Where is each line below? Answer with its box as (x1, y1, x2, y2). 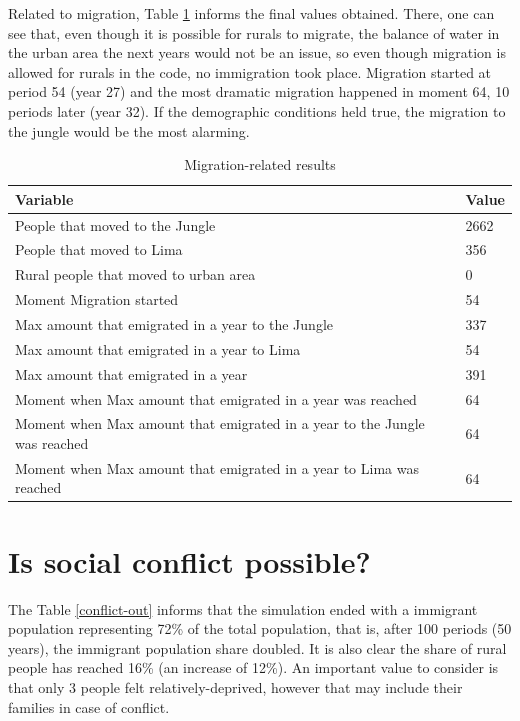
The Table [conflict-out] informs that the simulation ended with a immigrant (8, 598, 478, 619)
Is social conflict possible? (8, 540, 371, 581)
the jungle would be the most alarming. (8, 120, 250, 141)
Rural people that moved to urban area (15, 264, 256, 285)
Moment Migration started (15, 289, 179, 310)
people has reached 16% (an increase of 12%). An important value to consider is (8, 657, 499, 678)
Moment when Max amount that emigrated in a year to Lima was (15, 457, 419, 478)
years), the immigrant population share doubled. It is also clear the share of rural (8, 637, 507, 658)
